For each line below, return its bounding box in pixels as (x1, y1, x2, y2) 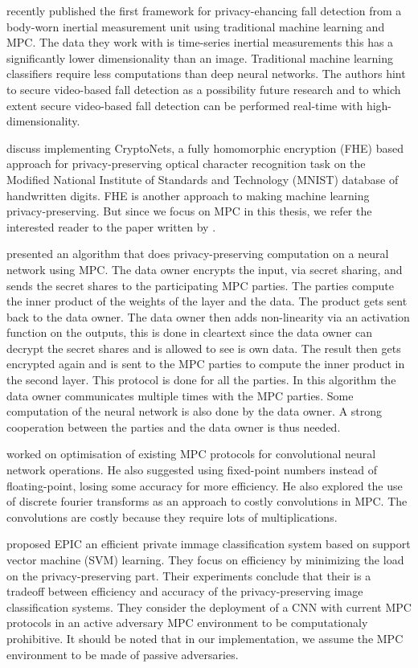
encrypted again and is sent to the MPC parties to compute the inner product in (6, 355, 405, 372)
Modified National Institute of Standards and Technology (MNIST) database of (6, 170, 399, 187)
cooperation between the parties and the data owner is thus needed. (6, 418, 341, 435)
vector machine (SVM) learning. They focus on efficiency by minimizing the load (6, 551, 404, 568)
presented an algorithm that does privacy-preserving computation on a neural (6, 245, 389, 262)
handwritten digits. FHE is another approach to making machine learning (6, 186, 370, 203)
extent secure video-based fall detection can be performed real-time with (6, 96, 363, 113)
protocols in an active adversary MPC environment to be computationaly (6, 614, 368, 631)
